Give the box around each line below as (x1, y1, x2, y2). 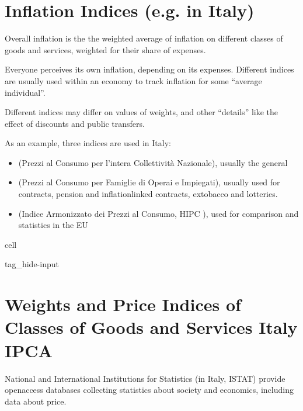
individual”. (5, 86, 46, 98)
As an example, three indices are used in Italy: (5, 137, 171, 149)
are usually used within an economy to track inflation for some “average (5, 74, 262, 87)
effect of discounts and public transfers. (5, 117, 145, 129)
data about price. (5, 395, 67, 407)
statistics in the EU (18, 219, 88, 231)
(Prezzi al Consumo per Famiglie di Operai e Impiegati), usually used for (18, 176, 280, 188)
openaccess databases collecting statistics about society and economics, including (5, 384, 294, 396)
